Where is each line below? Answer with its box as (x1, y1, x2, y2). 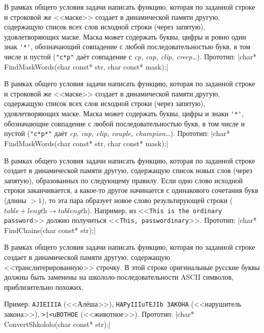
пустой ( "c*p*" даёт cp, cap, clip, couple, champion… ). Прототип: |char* (4, 128, 230, 139)
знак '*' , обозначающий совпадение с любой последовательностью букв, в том (4, 41, 251, 52)
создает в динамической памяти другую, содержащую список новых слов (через (4, 165, 252, 176)
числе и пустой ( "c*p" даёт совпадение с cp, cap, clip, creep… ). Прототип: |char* (4, 51, 257, 62)
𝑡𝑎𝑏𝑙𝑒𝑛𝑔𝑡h (58, 207, 87, 215)
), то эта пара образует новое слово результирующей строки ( (42, 194, 233, 205)
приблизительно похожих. (4, 281, 84, 292)
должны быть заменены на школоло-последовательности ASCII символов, (4, 272, 234, 282)
